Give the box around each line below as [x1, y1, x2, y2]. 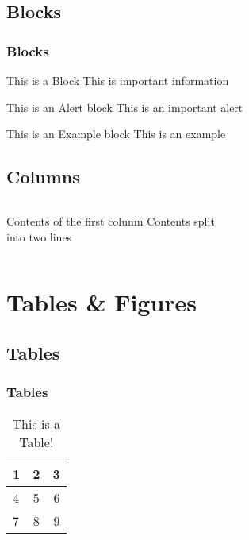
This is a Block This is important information [6, 72, 229, 88]
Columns [6, 164, 80, 189]
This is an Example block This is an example [6, 125, 226, 142]
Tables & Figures [6, 286, 197, 318]
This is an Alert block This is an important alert [6, 98, 243, 115]
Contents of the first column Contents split [6, 212, 215, 229]
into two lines [6, 228, 72, 245]
